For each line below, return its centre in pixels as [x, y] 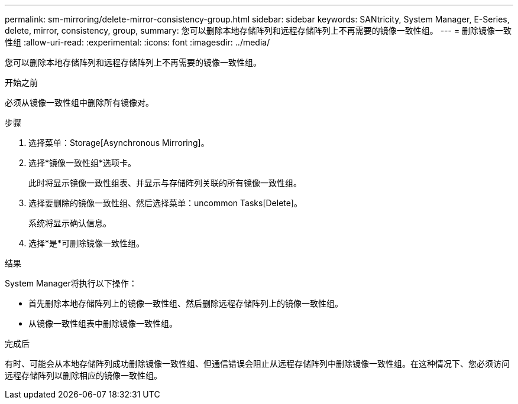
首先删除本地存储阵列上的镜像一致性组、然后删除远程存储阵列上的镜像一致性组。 [186, 303]
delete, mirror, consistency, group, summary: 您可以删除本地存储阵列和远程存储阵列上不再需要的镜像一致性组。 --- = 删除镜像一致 [258, 30]
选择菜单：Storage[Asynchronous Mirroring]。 [119, 143]
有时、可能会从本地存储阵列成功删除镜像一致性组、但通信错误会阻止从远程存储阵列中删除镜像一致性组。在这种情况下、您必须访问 [257, 364]
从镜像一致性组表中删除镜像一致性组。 [103, 323]
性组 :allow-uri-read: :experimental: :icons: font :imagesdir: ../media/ [137, 42]
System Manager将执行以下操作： [71, 283]
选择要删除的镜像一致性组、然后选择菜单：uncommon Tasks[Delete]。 [165, 203]
